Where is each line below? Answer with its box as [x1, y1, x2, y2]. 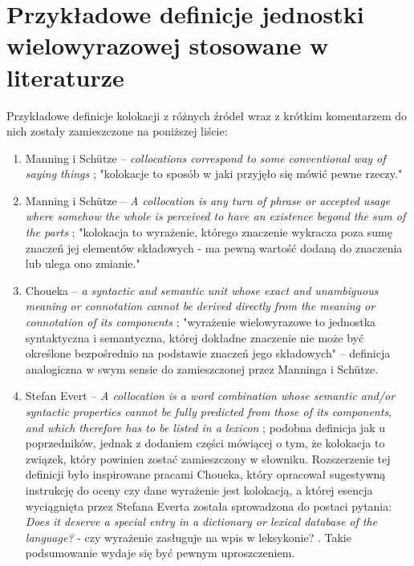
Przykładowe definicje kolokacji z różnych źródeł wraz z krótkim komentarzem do [6, 107, 408, 123]
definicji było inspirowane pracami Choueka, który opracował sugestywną [25, 466, 386, 483]
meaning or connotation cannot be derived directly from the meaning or [25, 297, 375, 314]
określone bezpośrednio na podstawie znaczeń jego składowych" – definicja [25, 345, 391, 362]
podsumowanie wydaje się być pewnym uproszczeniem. [25, 544, 295, 561]
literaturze [6, 60, 124, 93]
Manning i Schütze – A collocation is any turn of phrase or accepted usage [25, 192, 391, 208]
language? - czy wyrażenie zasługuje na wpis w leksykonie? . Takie [25, 528, 351, 545]
